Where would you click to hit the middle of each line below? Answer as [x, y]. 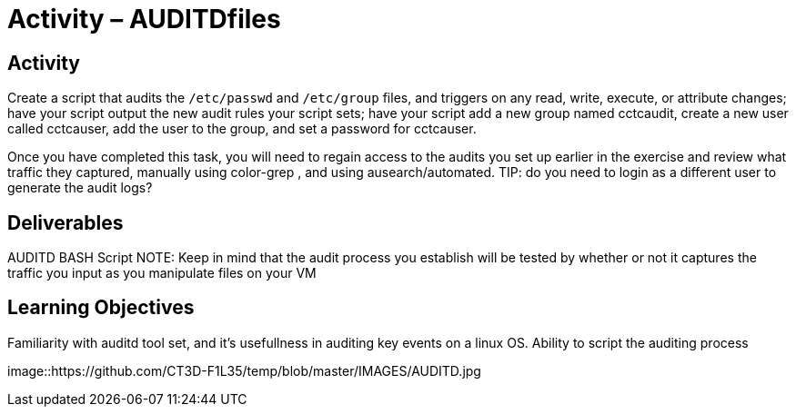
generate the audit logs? [80, 188]
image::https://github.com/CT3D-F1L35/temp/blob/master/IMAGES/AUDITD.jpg [244, 370]
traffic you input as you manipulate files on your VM [162, 273]
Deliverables [65, 222]
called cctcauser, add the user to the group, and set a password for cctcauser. [242, 129]
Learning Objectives [101, 308]
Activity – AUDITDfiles [144, 19]
